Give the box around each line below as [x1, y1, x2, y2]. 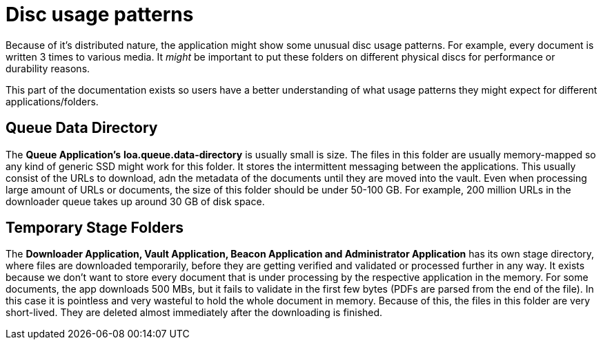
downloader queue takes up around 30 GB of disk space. [6, 195, 265, 207]
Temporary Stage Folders [6, 219, 184, 237]
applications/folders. [6, 95, 99, 107]
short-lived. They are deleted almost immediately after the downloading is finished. [6, 306, 383, 319]
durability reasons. [6, 62, 90, 74]
